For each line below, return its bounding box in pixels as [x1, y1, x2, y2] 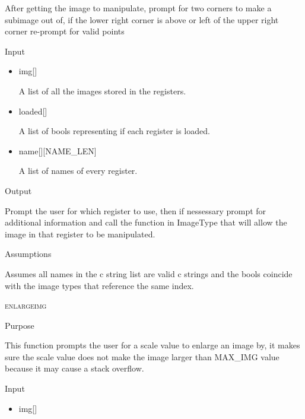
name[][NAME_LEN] [18, 144, 97, 157]
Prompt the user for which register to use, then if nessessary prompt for [5, 204, 266, 217]
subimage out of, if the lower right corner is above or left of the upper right [5, 13, 279, 26]
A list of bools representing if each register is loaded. [18, 125, 210, 137]
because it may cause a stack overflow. [5, 362, 144, 374]
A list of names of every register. [18, 164, 138, 177]
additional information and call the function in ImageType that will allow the [5, 216, 287, 228]
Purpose [5, 319, 34, 331]
